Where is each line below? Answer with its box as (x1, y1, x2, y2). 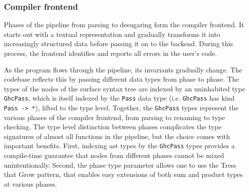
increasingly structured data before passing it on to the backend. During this (4, 38, 233, 49)
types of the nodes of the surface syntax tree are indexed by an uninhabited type (4, 83, 246, 93)
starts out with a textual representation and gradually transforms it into (4, 29, 220, 39)
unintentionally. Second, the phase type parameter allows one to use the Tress (4, 159, 236, 170)
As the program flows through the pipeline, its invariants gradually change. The (4, 64, 242, 74)
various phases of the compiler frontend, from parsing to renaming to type (4, 112, 226, 122)
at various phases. (4, 178, 57, 189)
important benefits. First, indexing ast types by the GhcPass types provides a (4, 140, 235, 151)
